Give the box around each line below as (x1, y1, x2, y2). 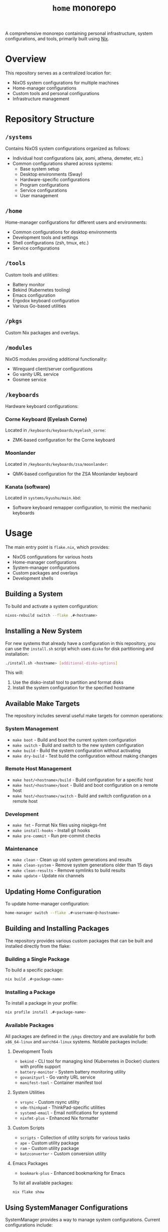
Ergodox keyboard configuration (12, 297, 80, 303)
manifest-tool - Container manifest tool (20, 1079, 102, 1086)
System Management (5, 725, 59, 732)
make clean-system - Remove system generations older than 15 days (12, 862, 153, 868)
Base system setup (20, 166, 60, 172)
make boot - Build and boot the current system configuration (12, 736, 136, 743)
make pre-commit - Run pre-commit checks (12, 833, 101, 839)
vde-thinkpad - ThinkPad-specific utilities (20, 1104, 105, 1110)
